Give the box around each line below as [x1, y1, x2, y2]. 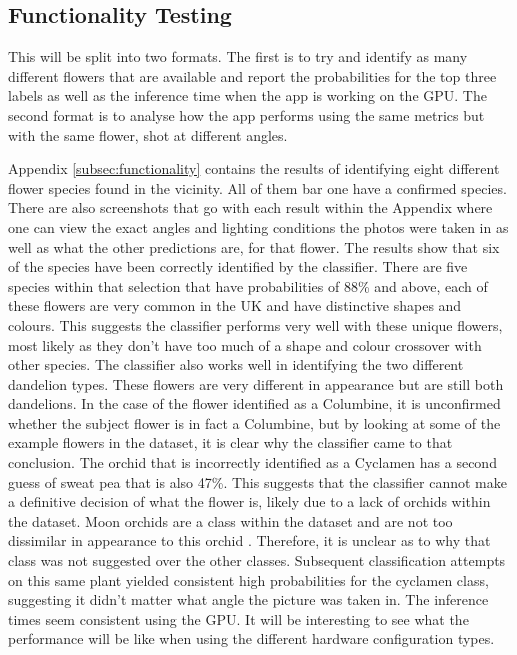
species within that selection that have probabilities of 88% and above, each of [8, 275, 488, 296]
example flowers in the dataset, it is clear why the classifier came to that [8, 432, 453, 453]
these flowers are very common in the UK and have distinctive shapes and [8, 295, 462, 316]
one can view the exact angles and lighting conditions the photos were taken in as [8, 216, 509, 237]
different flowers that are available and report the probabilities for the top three [8, 65, 497, 86]
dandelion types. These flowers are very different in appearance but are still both [8, 373, 504, 394]
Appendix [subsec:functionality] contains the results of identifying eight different [8, 158, 500, 179]
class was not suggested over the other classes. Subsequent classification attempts [8, 550, 506, 571]
